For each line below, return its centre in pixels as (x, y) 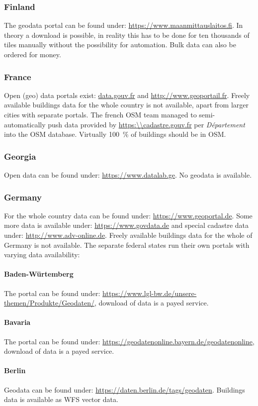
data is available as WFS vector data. (61, 399)
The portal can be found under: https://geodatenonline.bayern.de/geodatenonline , (129, 341)
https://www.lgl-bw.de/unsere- (150, 293)
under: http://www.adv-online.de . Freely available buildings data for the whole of (128, 235)
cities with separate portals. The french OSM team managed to (100, 114)
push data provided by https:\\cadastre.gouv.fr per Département (146, 124)
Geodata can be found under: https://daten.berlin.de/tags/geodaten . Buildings (125, 389)
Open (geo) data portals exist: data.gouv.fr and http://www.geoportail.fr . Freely (127, 95)
